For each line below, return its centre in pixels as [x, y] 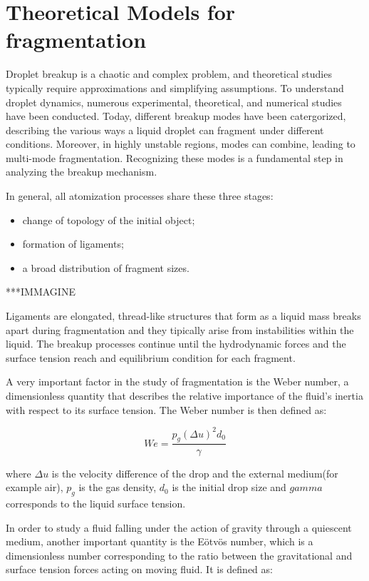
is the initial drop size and [229, 487]
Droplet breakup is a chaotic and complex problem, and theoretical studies [169, 74]
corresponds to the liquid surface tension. [96, 503]
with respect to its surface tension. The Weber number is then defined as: [166, 409]
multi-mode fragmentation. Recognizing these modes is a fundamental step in [175, 157]
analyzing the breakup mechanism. [82, 172]
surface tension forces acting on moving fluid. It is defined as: [139, 569]
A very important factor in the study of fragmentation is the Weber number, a [177, 382]
